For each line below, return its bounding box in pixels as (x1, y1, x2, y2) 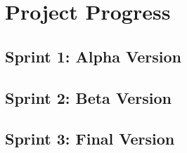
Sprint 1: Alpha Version (5, 45, 182, 67)
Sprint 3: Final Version (5, 128, 175, 149)
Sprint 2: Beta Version (5, 86, 172, 108)
